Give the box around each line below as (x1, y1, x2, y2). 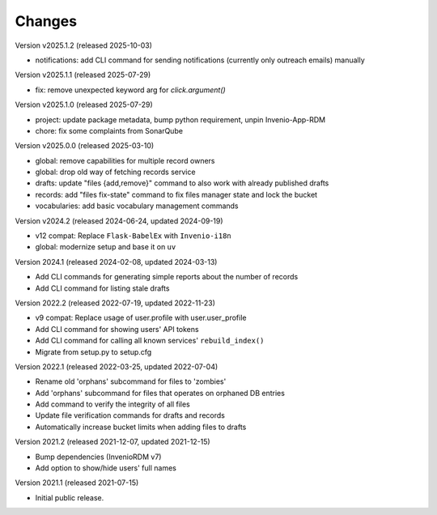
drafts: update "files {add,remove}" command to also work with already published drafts (35, 178, 329, 188)
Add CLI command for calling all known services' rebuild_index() (35, 336, 265, 346)
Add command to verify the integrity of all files (35, 399, 190, 409)
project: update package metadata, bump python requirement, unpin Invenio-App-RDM (35, 114, 326, 125)
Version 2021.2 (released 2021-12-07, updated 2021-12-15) (15, 437, 210, 447)
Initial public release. (35, 492, 104, 502)
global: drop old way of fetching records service (35, 167, 196, 177)
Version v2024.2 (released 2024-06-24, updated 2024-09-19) (15, 215, 223, 226)
